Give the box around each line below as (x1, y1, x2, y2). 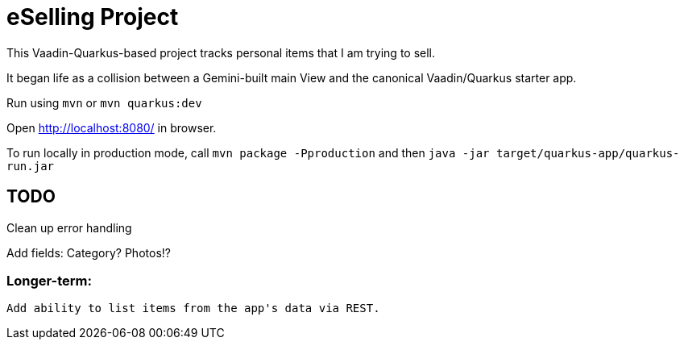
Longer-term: (6, 272, 93, 289)
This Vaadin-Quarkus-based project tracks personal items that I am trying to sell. (6, 45, 436, 60)
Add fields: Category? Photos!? (6, 245, 171, 260)
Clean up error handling (6, 220, 132, 235)
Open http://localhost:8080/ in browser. (6, 120, 217, 135)
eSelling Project (6, 3, 179, 31)
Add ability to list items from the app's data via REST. (6, 302, 380, 315)
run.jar (6, 159, 55, 173)
